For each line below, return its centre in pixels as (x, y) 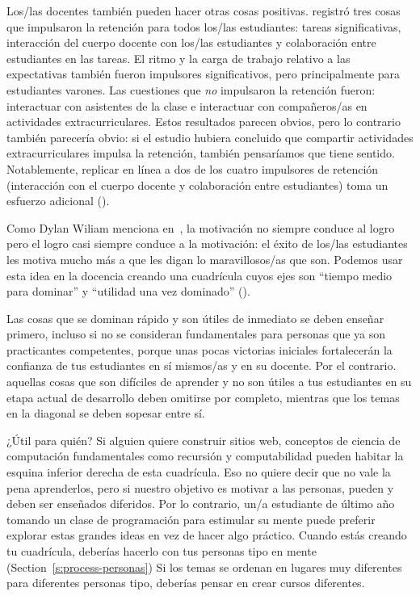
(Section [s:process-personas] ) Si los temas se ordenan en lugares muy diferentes (204, 567)
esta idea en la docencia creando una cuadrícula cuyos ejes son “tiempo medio (199, 275)
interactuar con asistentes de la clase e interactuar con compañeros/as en (187, 105)
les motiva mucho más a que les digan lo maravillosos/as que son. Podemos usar (205, 259)
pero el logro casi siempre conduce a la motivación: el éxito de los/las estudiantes (207, 243)
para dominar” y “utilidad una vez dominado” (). (128, 291)
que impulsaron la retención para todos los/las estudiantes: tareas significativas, (204, 26)
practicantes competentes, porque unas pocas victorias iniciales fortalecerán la (199, 349)
